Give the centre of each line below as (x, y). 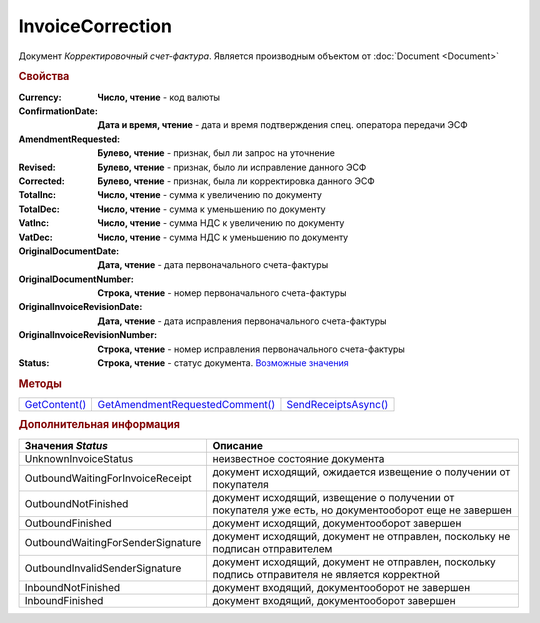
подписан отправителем (272, 548)
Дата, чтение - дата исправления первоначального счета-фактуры (242, 321)
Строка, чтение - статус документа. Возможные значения (223, 363)
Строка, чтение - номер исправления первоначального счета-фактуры (251, 349)
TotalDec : (39, 209)
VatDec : (36, 237)
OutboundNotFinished (76, 503)
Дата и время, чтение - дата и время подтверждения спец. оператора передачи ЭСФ (283, 125)
